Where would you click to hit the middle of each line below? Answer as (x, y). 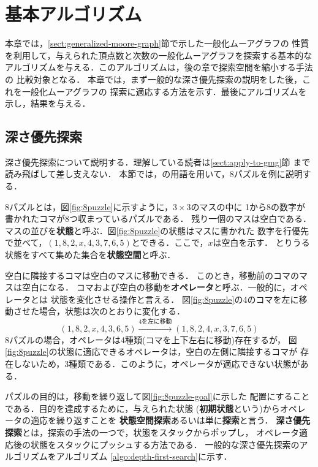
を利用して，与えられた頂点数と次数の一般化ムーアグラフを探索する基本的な (159, 55)
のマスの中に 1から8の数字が (248, 206)
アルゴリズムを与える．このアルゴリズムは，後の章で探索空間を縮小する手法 (159, 67)
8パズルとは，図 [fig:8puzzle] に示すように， (89, 206)
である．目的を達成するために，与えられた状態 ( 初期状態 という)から (142, 408)
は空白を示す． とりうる (261, 242)
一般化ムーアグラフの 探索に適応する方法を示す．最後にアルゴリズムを (164, 91)
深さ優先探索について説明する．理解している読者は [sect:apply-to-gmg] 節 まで (158, 161)
